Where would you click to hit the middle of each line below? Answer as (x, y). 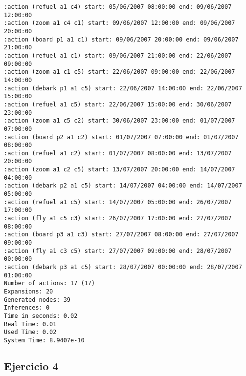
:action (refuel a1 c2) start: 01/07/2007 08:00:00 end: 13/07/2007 (118, 153)
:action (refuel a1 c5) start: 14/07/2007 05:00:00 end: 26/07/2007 (118, 202)
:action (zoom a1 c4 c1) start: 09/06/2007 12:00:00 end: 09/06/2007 (120, 23)
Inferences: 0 (27, 308)
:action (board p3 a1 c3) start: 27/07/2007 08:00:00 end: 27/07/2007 (121, 235)
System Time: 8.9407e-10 (44, 340)
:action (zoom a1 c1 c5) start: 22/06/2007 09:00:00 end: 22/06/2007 (120, 72)
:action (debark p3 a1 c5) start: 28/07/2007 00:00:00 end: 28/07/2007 (123, 267)
